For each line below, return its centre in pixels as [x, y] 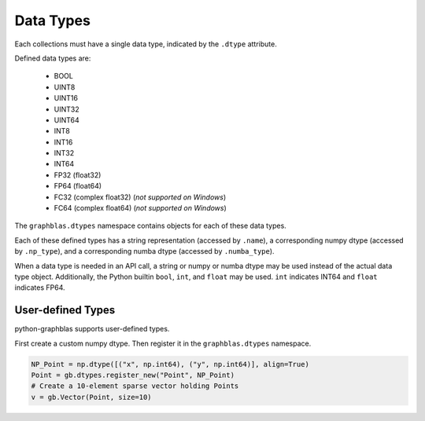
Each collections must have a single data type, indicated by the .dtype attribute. [146, 44]
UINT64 [67, 120]
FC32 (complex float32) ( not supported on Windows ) [140, 197]
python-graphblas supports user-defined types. [92, 329]
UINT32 [67, 109]
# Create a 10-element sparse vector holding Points [135, 386]
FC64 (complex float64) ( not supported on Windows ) [140, 208]
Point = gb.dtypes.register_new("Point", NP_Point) [133, 375]
